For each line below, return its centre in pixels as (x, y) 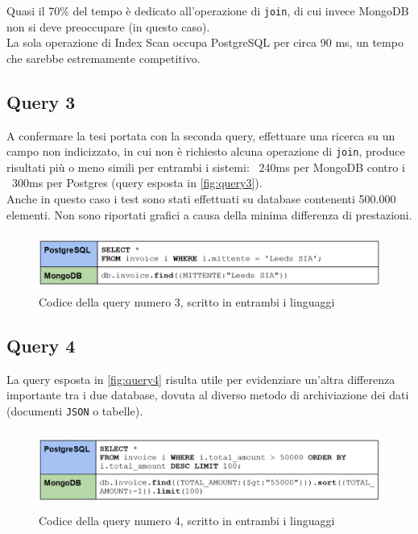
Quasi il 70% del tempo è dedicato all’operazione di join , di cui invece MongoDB (208, 10)
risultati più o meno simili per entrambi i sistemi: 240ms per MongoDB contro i (206, 167)
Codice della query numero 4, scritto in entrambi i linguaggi (187, 521)
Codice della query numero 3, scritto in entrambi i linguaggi (187, 301)
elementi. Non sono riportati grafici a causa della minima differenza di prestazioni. (209, 214)
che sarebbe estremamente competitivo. (103, 58)
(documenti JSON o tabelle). (75, 410)
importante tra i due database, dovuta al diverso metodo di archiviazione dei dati (208, 395)
